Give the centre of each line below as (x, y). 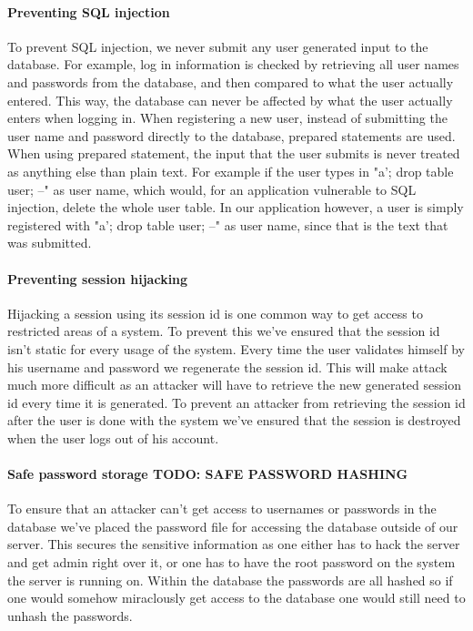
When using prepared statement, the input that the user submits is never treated (234, 153)
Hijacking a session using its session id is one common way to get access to (215, 313)
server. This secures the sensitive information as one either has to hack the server (234, 544)
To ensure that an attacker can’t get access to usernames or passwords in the (222, 509)
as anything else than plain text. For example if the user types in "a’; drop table (231, 171)
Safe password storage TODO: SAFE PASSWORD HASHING (208, 474)
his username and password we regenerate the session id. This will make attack (227, 366)
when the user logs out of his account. (113, 438)
